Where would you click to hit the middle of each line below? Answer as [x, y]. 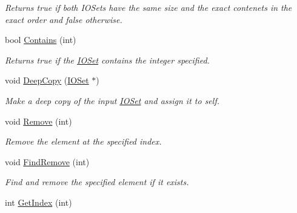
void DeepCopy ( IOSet [47, 80]
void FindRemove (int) [47, 161]
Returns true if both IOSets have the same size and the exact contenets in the [148, 7]
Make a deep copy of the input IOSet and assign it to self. [112, 100]
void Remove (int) [38, 121]
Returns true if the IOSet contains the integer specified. [107, 60]
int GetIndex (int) [38, 202]
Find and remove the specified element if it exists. [97, 182]
